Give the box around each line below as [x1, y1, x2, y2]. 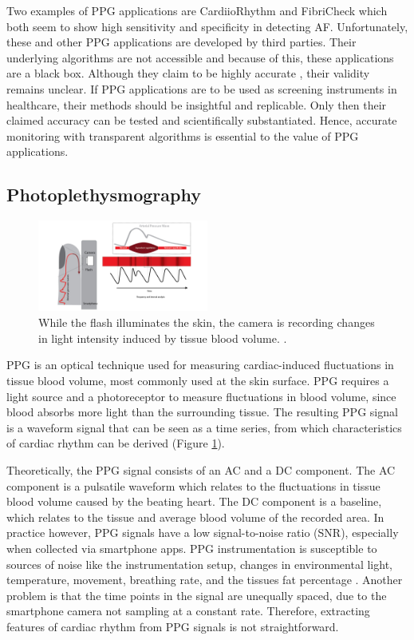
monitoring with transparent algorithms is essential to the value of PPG [6, 127, 359, 144]
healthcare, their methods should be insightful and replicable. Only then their [6, 96, 387, 113]
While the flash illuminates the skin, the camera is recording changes [38, 314, 375, 331]
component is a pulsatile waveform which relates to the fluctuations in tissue [6, 477, 380, 494]
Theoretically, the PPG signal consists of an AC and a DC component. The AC [6, 461, 396, 478]
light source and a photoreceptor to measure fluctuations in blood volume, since [6, 388, 396, 404]
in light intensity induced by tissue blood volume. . [38, 329, 287, 346]
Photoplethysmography [6, 182, 201, 207]
